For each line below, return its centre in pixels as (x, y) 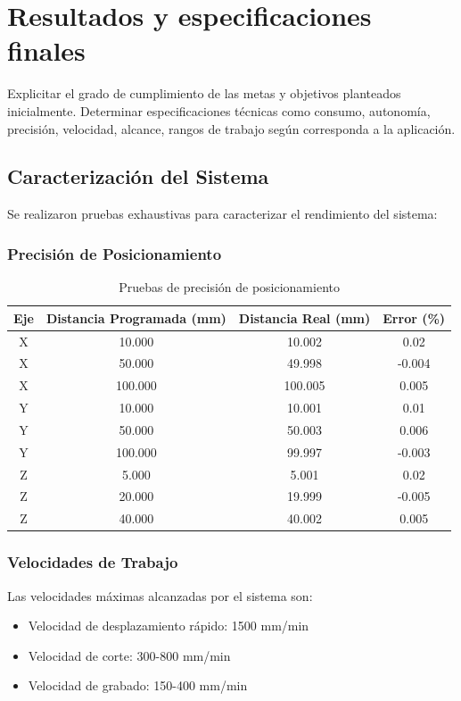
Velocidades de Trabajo (93, 562)
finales (46, 50)
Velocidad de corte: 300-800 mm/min (129, 655)
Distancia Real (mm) (305, 317)
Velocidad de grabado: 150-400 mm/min (138, 685)
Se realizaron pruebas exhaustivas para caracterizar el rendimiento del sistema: (222, 214)
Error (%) (414, 317)
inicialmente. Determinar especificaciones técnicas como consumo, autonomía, (219, 110)
